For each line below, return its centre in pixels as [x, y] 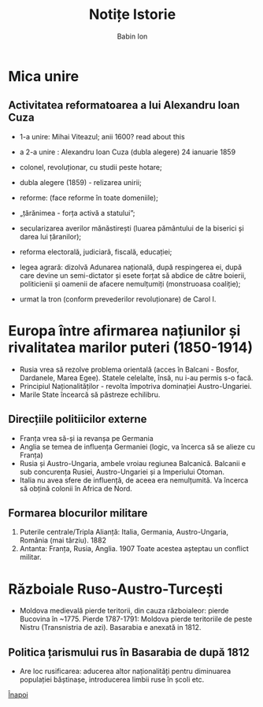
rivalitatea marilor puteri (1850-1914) [131, 347]
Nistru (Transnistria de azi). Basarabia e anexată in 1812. [110, 627]
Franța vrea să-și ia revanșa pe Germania [86, 438]
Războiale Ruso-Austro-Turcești [115, 589]
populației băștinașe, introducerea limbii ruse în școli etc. [112, 679]
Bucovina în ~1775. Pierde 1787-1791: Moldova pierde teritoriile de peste [136, 619]
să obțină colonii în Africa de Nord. [76, 488]
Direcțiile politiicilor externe [78, 419]
